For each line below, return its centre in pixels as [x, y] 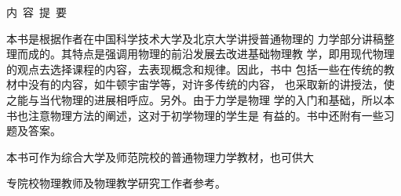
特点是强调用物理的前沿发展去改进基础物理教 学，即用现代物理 [233, 54]
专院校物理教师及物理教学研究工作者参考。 [116, 183]
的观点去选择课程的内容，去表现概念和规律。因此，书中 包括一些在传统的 [195, 69]
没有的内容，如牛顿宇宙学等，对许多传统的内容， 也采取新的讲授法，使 [211, 84]
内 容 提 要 [36, 12]
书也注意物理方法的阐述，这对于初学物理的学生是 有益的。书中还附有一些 [195, 115]
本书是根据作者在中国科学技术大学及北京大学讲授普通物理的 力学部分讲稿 [195, 38]
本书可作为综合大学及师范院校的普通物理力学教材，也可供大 [160, 156]
